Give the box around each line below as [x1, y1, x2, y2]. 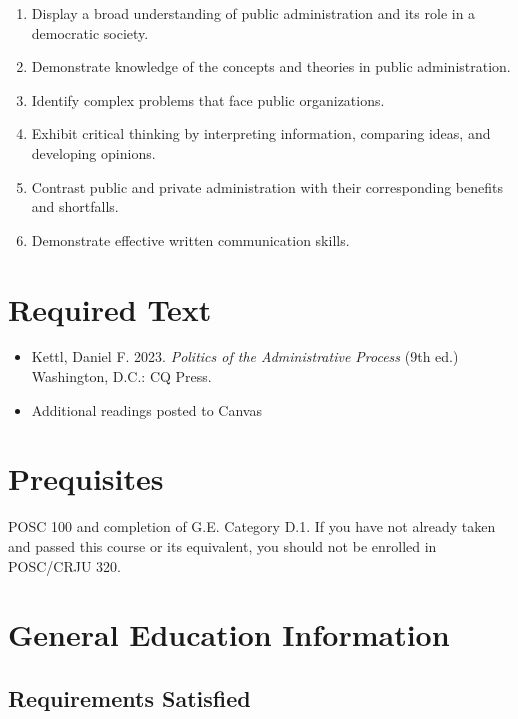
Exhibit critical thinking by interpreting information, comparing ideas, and [31, 123, 491, 144]
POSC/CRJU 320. [8, 555, 121, 576]
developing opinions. [31, 142, 156, 163]
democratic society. [31, 22, 149, 43]
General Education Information [8, 614, 450, 655]
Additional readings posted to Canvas [31, 399, 262, 420]
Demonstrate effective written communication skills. [31, 229, 350, 250]
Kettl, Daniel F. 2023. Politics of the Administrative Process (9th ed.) [31, 346, 459, 367]
